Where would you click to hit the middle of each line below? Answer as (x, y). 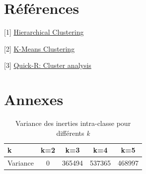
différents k (73, 133)
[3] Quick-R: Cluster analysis (48, 65)
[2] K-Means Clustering (39, 48)
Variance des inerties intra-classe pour (73, 123)
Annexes (34, 99)
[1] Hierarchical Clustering (44, 32)
